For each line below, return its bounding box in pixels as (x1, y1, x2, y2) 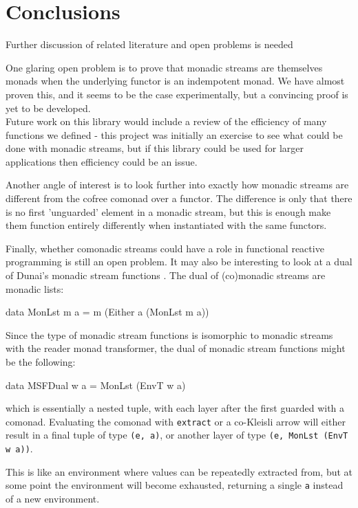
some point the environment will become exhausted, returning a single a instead (6, 478, 344, 492)
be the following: (6, 355, 76, 368)
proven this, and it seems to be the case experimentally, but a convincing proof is (6, 87, 348, 101)
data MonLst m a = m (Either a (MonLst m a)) (6, 305, 209, 319)
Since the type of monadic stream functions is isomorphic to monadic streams (6, 327, 333, 342)
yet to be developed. (6, 100, 91, 115)
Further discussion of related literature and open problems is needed (6, 37, 293, 52)
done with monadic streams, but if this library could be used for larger (6, 141, 304, 155)
